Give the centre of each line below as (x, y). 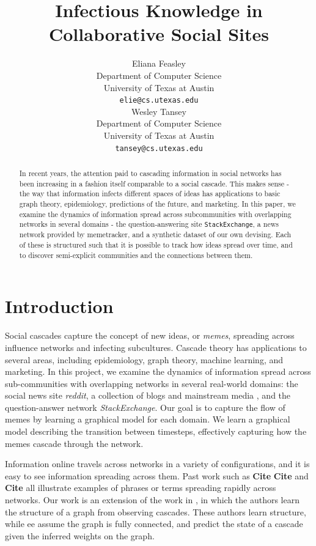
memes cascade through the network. (74, 443)
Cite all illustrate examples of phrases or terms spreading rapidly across (141, 488)
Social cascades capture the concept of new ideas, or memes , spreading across (150, 335)
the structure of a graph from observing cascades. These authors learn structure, (156, 511)
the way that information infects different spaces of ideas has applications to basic (150, 194)
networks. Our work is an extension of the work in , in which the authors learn (152, 500)
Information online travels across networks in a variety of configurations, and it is (157, 464)
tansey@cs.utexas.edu (159, 148)
